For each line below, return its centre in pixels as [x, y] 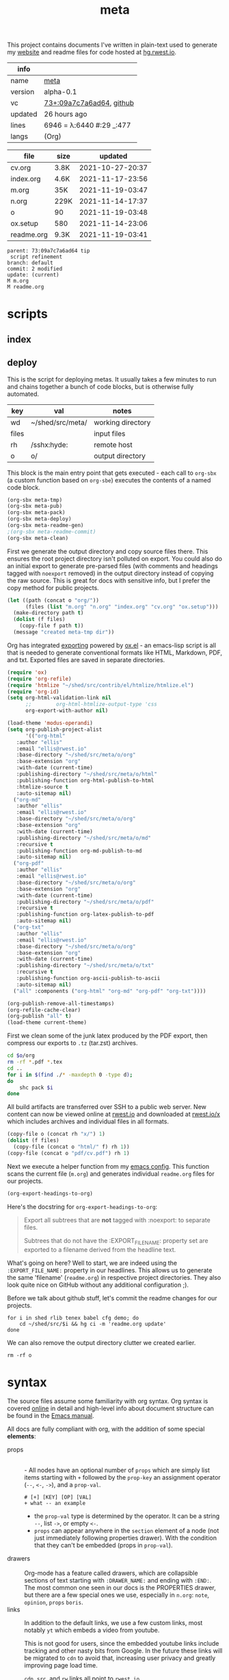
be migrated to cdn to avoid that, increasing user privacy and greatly [120, 1658]
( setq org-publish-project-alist [55, 730]
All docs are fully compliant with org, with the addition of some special [106, 1429]
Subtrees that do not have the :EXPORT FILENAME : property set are [116, 1241]
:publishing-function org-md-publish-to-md [79, 851]
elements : [22, 1436]
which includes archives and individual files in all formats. [88, 1121]
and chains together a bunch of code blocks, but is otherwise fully [100, 386]
